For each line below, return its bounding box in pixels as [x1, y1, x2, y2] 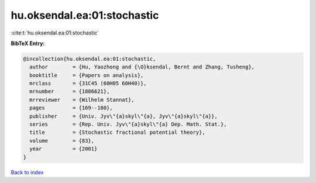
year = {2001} [29, 146, 98, 152]
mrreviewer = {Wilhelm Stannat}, [29, 96, 135, 103]
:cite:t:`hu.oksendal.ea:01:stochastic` [11, 29, 99, 36]
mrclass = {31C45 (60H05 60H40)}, [29, 80, 147, 87]
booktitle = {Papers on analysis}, [29, 72, 144, 78]
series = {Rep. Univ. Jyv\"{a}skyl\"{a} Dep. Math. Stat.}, [29, 121, 227, 128]
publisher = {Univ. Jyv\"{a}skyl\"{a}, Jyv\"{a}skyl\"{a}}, [29, 113, 218, 119]
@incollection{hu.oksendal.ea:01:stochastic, [23, 56, 156, 62]
